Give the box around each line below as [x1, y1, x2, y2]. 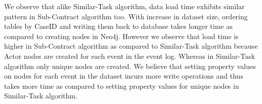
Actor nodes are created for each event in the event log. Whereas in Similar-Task [4, 50, 255, 61]
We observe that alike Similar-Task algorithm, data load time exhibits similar [4, 1, 245, 11]
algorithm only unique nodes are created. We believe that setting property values [4, 60, 256, 71]
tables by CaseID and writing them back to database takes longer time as [4, 21, 233, 31]
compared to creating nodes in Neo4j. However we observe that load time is [4, 30, 239, 41]
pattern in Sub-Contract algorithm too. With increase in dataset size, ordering [4, 11, 248, 21]
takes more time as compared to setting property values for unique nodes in [4, 80, 239, 91]
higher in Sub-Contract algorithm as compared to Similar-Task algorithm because [4, 41, 258, 51]
